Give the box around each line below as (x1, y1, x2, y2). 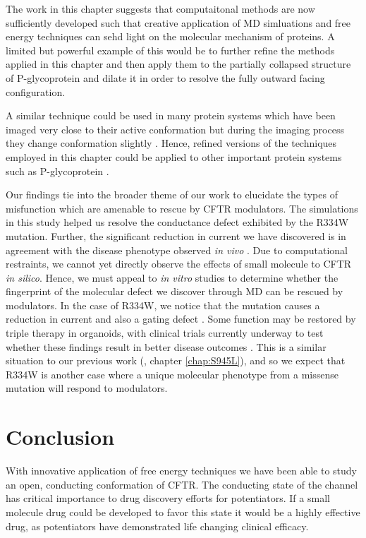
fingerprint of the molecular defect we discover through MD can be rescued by (6, 284, 343, 299)
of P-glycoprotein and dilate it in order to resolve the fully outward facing (6, 70, 325, 85)
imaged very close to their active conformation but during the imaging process (6, 121, 344, 136)
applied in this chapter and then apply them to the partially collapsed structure (6, 56, 351, 71)
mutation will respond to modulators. (6, 381, 168, 395)
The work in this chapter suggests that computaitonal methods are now (6, 1, 315, 16)
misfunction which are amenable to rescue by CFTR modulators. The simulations (6, 201, 358, 215)
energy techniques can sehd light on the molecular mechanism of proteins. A (6, 29, 335, 44)
